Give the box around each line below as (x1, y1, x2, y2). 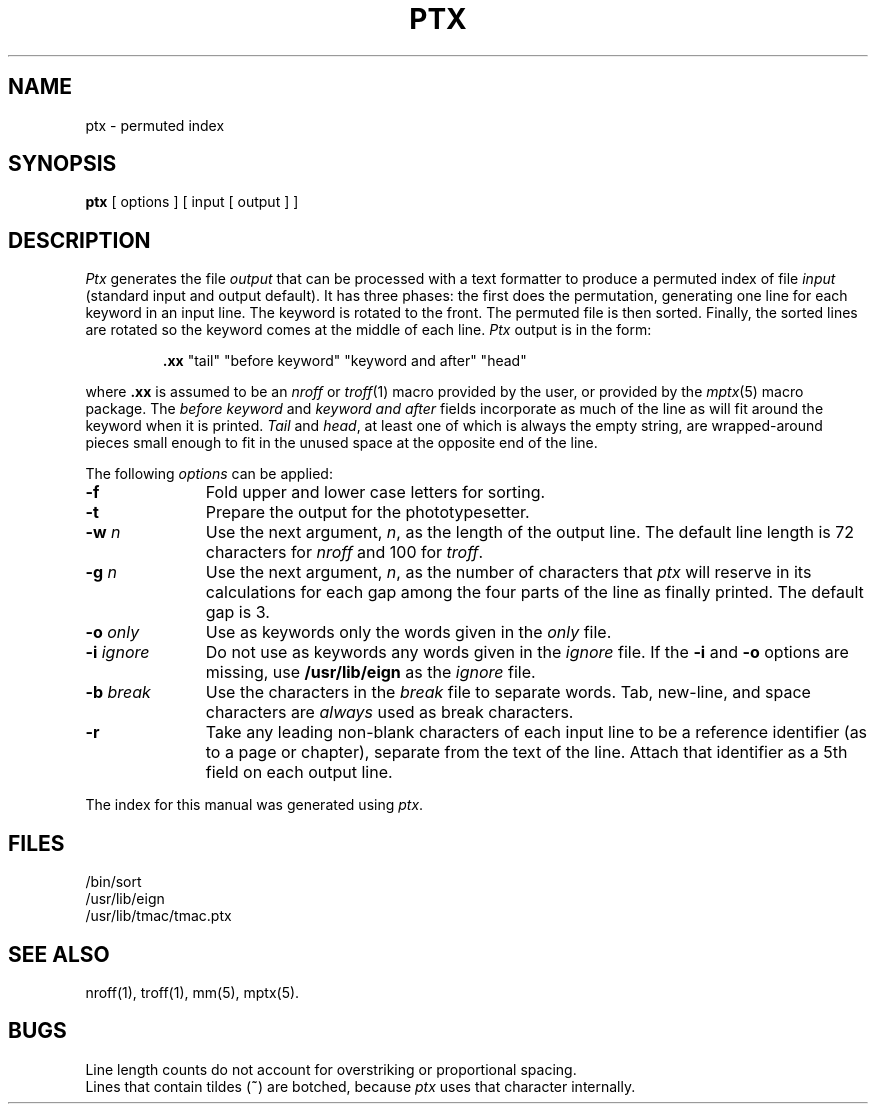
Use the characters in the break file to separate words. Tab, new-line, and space (205, 682, 811, 703)
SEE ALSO (8, 941, 110, 967)
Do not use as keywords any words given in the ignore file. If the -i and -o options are (205, 642, 849, 663)
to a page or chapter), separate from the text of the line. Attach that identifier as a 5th (205, 742, 848, 763)
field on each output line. (205, 762, 393, 783)
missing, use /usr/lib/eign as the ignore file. (205, 662, 536, 683)
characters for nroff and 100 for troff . (205, 542, 484, 563)
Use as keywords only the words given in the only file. (205, 622, 612, 643)
